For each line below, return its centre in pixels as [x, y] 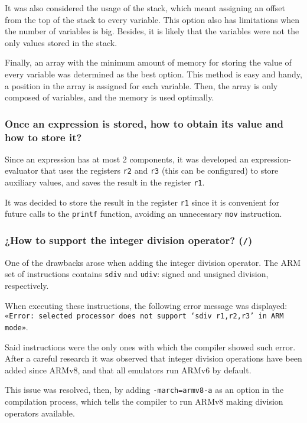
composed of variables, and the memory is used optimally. [110, 97]
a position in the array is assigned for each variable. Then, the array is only [141, 85]
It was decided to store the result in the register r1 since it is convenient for [142, 202]
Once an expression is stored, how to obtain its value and [144, 123]
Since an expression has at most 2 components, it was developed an [127, 159]
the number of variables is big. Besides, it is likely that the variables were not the [152, 31]
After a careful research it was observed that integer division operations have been [153, 358]
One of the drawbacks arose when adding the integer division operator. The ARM [153, 262]
